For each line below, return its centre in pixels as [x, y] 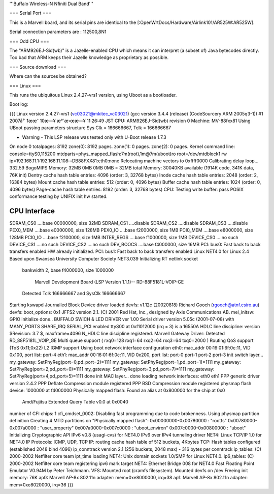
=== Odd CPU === [29, 41]
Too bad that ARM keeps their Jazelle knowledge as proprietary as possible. [89, 57]
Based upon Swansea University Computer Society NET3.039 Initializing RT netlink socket [104, 258]
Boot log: [19, 104]
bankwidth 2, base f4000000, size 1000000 [68, 270]
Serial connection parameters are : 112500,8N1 [58, 32]
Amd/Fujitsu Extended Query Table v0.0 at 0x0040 [75, 402]
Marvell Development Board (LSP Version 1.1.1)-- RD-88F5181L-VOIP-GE [109, 282]
